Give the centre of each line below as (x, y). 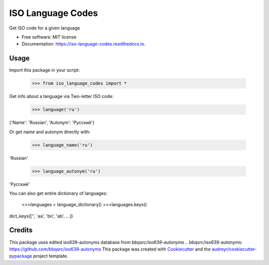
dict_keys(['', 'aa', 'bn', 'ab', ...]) (41, 216)
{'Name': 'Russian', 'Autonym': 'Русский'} (52, 123)
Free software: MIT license (49, 37)
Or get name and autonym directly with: (50, 132)
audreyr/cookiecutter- (234, 249)
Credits (21, 230)
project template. (51, 256)
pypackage (21, 256)
